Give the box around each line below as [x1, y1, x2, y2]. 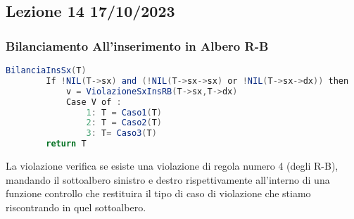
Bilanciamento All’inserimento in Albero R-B [6, 37, 269, 54]
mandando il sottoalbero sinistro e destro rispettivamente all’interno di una [6, 172, 330, 187]
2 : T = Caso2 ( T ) [86, 118, 163, 128]
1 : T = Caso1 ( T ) [86, 107, 163, 118]
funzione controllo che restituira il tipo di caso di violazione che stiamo [6, 186, 311, 201]
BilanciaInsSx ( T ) [6, 65, 87, 75]
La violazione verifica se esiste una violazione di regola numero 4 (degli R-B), [6, 158, 339, 173]
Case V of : [65, 96, 122, 107]
